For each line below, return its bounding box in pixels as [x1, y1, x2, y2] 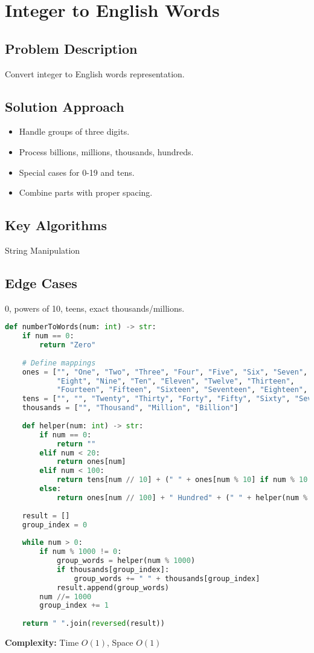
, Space [106, 636, 133, 649]
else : [39, 484, 62, 494]
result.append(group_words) [56, 583, 170, 592]
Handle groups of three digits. [19, 125, 130, 138]
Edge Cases [5, 273, 77, 292]
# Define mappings [22, 358, 96, 367]
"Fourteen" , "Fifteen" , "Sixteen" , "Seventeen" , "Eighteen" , [56, 385, 308, 394]
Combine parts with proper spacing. [19, 186, 153, 199]
